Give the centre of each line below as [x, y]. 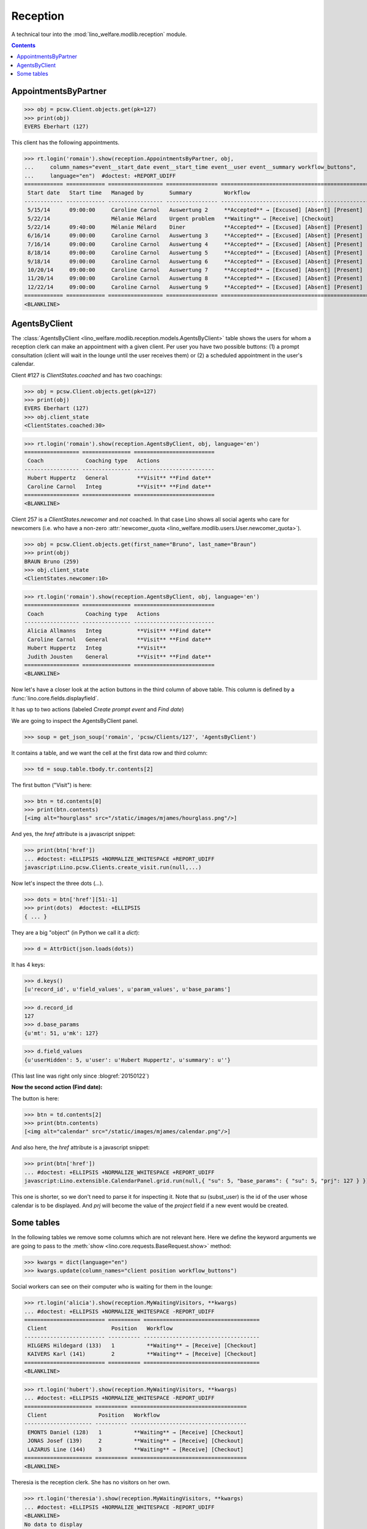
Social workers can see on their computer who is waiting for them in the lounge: [112, 1287]
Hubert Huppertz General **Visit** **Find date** [120, 478]
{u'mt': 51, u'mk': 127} [61, 1033]
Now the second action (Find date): [57, 1087]
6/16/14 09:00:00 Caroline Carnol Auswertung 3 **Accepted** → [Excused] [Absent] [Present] [195, 236]
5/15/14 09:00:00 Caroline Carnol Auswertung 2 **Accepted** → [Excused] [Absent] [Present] [195, 210]
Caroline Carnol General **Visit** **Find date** [120, 639]
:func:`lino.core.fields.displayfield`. [55, 698]
